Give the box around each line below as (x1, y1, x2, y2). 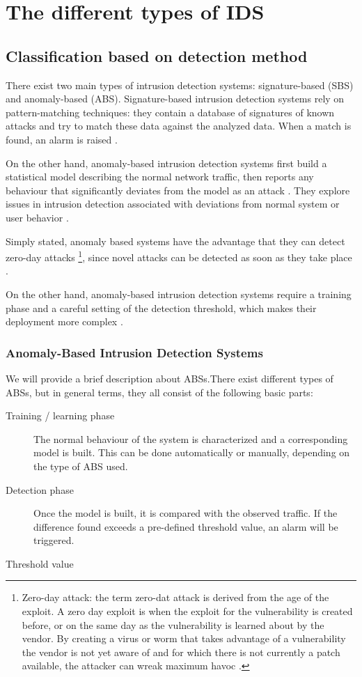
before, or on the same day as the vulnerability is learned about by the (22, 617, 324, 632)
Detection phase (6, 482, 74, 497)
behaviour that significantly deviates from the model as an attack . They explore (6, 182, 350, 197)
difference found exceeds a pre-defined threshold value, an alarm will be (33, 519, 338, 534)
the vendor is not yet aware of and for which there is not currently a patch (22, 644, 340, 659)
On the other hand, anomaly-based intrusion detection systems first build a (6, 155, 327, 170)
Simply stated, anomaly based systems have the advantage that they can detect (6, 233, 345, 248)
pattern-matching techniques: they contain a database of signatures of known (6, 104, 335, 119)
